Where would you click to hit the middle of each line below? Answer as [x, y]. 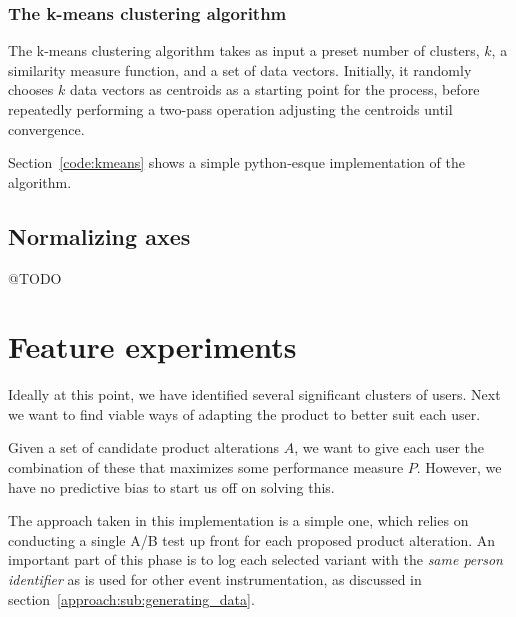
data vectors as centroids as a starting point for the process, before [274, 89]
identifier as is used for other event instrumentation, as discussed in [215, 579]
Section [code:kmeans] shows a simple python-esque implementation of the [236, 162]
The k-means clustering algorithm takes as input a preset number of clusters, [244, 50]
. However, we [459, 467]
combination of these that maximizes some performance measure [206, 467]
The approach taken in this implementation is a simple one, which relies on [238, 520]
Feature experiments [152, 346]
